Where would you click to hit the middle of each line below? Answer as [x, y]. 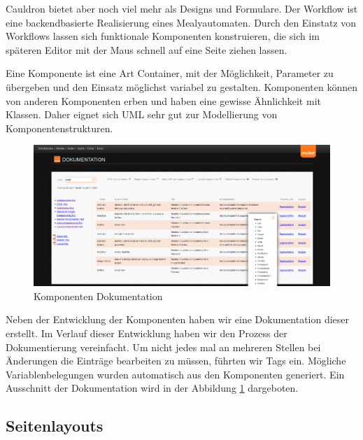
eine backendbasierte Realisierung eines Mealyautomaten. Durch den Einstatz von [181, 22]
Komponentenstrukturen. [59, 128]
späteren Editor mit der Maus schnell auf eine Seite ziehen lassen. [147, 49]
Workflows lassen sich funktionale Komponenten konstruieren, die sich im [163, 36]
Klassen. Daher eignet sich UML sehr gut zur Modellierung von [142, 114]
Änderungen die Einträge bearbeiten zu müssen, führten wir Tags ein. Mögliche [176, 361]
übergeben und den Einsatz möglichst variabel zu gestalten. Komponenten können [181, 86]
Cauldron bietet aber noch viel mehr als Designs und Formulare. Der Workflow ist [182, 8]
